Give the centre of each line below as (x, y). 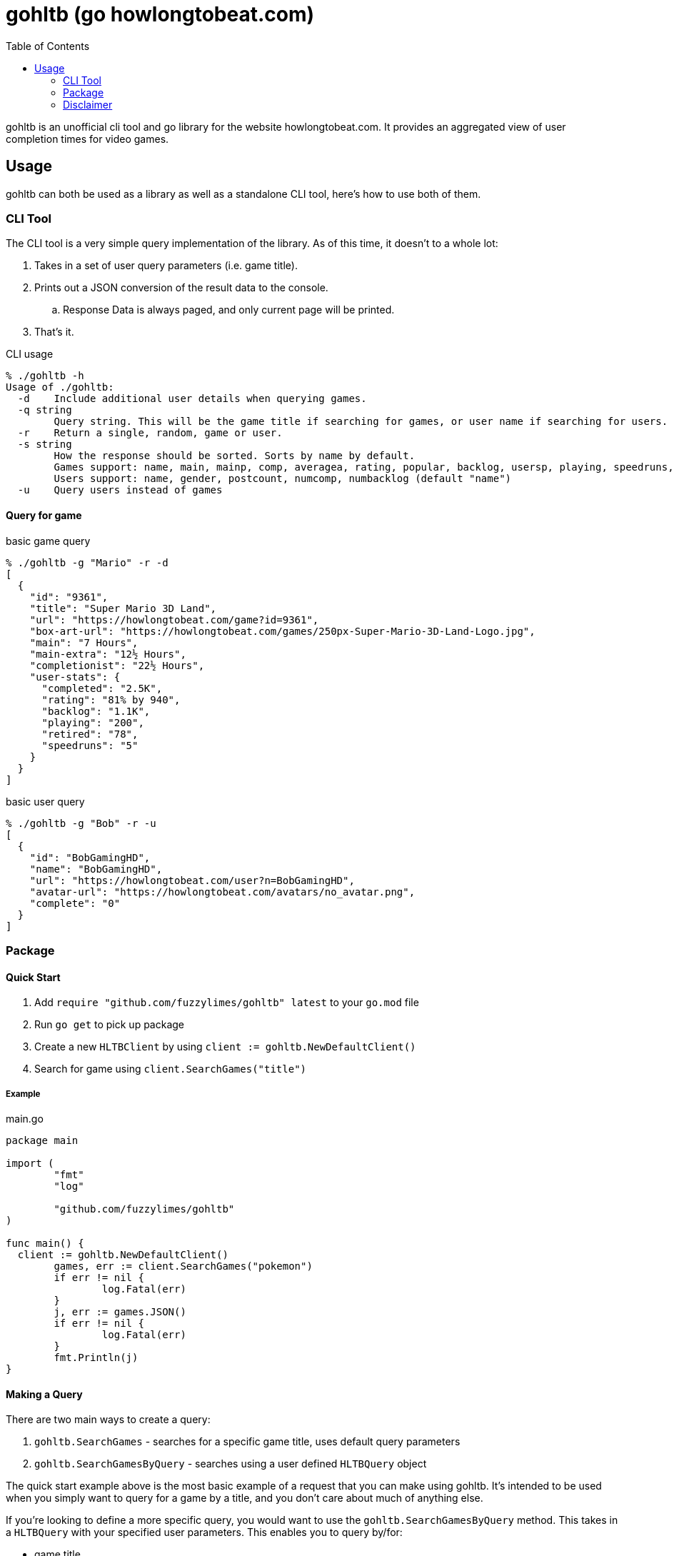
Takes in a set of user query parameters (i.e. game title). (166, 266)
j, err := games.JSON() (120, 1311)
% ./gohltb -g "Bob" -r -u (81, 823)
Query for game (44, 515)
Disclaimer (88, 104)
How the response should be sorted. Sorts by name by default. (235, 456)
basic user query (45, 801)
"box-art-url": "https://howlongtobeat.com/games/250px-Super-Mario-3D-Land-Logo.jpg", (282, 631)
